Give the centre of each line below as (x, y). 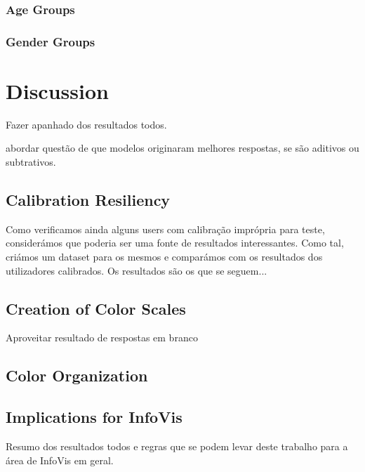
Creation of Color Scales (96, 308)
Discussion (57, 90)
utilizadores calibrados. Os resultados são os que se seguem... (137, 270)
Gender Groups (51, 41)
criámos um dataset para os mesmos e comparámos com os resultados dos (164, 256)
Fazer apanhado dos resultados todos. (86, 124)
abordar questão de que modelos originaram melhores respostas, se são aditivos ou (182, 148)
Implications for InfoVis (94, 417)
